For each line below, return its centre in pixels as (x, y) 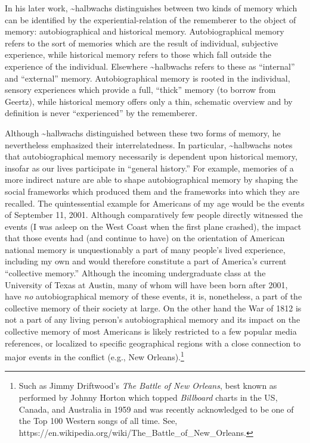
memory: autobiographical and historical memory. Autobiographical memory (145, 31)
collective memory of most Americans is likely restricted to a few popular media (151, 331)
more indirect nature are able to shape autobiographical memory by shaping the (151, 180)
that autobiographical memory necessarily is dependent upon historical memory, (151, 156)
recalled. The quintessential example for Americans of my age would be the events (155, 203)
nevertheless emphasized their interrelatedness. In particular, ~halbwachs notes (149, 144)
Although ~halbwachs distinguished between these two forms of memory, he (143, 132)
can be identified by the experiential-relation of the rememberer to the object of (151, 19)
